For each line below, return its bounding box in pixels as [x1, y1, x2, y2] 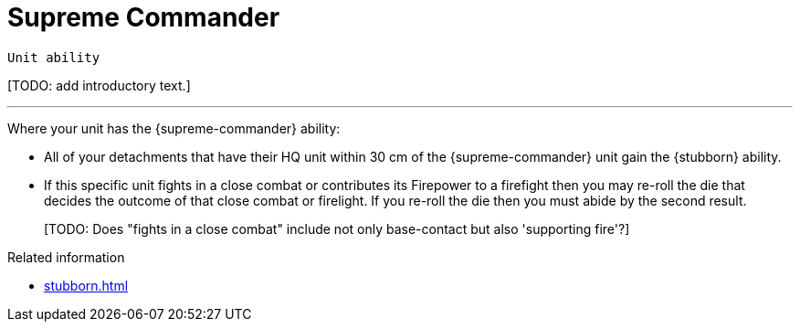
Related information [7, 249, 125, 265]
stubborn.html [44, 277, 129, 293]
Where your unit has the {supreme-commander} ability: [7, 120, 341, 136]
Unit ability [7, 49, 100, 65]
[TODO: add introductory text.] [7, 77, 191, 93]
